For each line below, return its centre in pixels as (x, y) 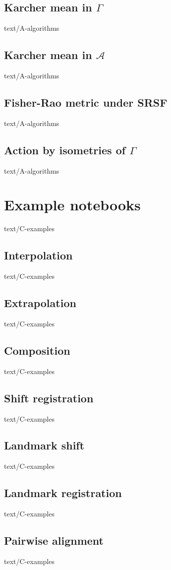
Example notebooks (72, 205)
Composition (37, 350)
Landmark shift (44, 445)
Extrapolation (40, 303)
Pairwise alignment (54, 540)
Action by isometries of (65, 150)
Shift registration (49, 398)
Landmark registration (63, 493)
